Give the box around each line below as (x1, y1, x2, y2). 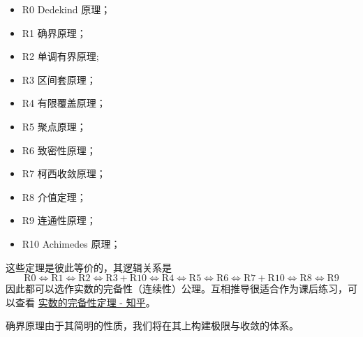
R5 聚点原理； (22, 119, 87, 133)
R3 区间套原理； (22, 72, 96, 87)
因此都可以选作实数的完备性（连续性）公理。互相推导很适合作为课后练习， (6, 281, 348, 296)
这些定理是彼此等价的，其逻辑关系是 (6, 260, 172, 274)
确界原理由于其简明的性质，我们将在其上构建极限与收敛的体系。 (6, 318, 299, 333)
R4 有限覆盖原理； (22, 96, 106, 110)
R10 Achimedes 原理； (22, 236, 121, 250)
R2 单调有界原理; (22, 49, 99, 63)
